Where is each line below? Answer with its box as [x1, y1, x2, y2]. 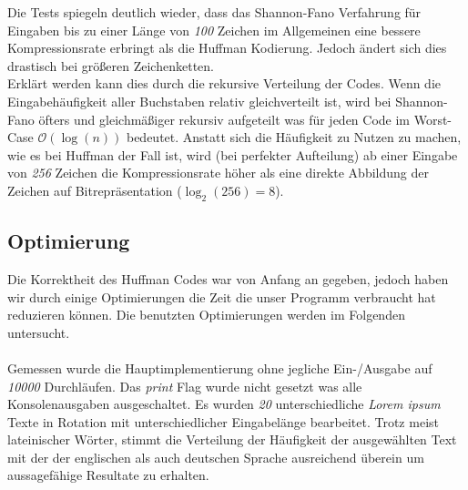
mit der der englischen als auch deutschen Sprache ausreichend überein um [7, 447, 424, 466]
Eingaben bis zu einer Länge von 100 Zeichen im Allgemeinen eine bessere [7, 20, 421, 39]
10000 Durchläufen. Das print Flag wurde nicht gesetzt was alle [7, 376, 362, 395]
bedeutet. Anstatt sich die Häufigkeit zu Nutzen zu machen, [126, 128, 462, 147]
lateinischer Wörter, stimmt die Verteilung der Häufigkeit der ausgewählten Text [7, 430, 457, 449]
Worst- [413, 109, 453, 128]
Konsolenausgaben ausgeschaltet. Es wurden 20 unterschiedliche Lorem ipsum [7, 394, 441, 413]
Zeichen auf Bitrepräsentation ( [7, 180, 182, 199]
